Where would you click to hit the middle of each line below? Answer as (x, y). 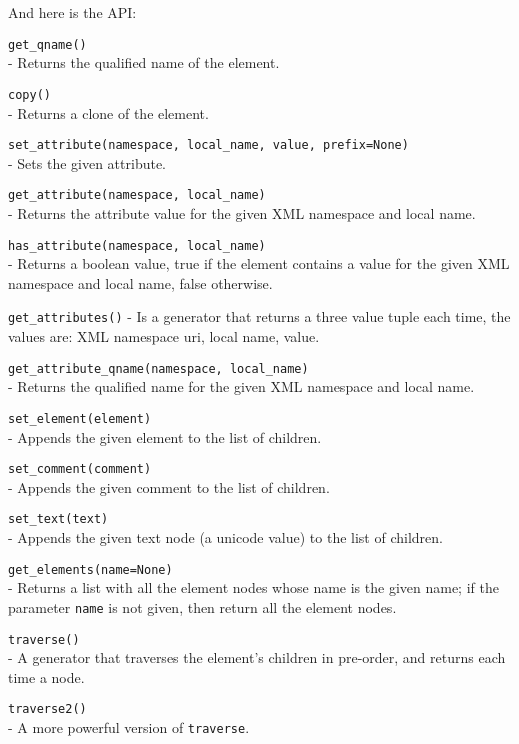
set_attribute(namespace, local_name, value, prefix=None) (208, 145)
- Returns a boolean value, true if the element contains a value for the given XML (259, 263)
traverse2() (47, 709)
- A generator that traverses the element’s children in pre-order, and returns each (257, 657)
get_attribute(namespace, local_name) (137, 195)
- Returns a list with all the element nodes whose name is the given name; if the (253, 587)
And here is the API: (72, 12)
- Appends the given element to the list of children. (165, 436)
